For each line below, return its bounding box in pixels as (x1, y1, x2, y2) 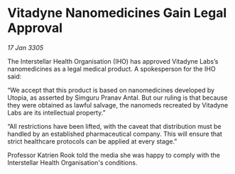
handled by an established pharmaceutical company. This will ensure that (7, 129, 222, 138)
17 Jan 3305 (7, 43, 44, 52)
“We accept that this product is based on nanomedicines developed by (7, 86, 215, 94)
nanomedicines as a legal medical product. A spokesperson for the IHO (7, 64, 216, 73)
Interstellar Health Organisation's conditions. (7, 158, 138, 167)
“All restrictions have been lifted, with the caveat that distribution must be (7, 122, 222, 130)
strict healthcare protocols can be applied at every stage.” (7, 137, 177, 146)
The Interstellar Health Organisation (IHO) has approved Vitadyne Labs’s (7, 57, 219, 65)
